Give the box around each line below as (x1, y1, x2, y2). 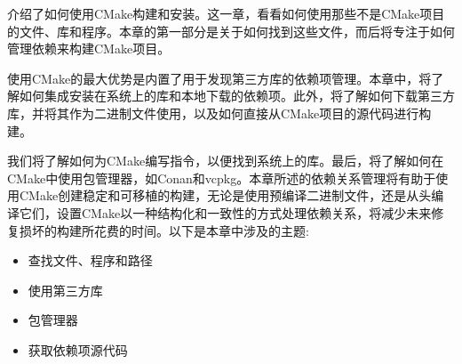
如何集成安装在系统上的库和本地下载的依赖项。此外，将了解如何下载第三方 (19, 86, 455, 105)
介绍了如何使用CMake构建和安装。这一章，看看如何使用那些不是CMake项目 (7, 4, 445, 22)
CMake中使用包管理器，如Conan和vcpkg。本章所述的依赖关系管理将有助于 (7, 168, 436, 187)
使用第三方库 (28, 280, 103, 299)
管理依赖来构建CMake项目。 (7, 39, 171, 58)
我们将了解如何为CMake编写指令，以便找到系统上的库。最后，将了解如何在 (7, 151, 444, 170)
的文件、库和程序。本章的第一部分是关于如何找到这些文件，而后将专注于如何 (7, 21, 455, 40)
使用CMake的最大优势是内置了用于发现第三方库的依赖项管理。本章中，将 (7, 69, 432, 87)
